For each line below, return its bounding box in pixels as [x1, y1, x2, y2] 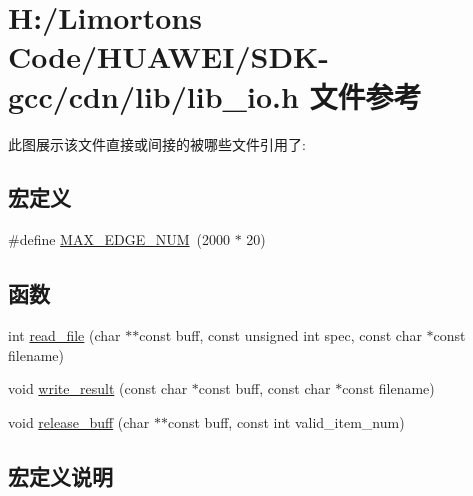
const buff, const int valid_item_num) [168, 411, 405, 432]
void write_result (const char [8, 378, 188, 399]
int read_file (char [8, 325, 121, 346]
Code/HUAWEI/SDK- [8, 36, 330, 77]
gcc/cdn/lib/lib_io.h [8, 75, 299, 116]
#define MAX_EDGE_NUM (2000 [8, 229, 230, 250]
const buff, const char [198, 378, 331, 399]
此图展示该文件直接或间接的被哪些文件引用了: [8, 133, 306, 154]
